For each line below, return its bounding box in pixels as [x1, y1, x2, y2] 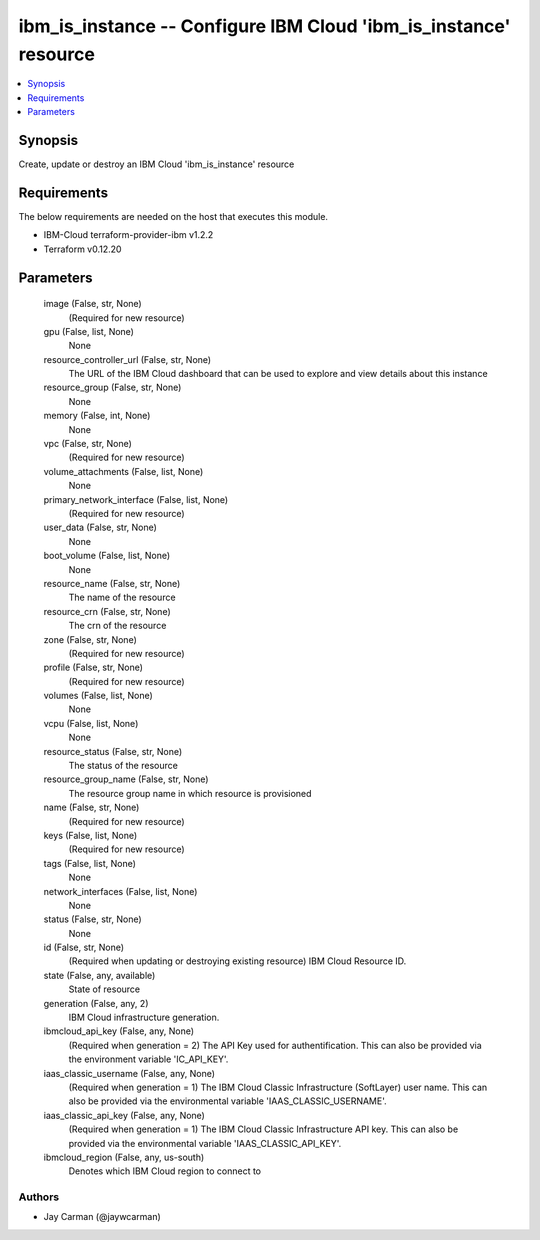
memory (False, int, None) [43, 410, 151, 422]
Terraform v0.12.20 [43, 243, 122, 255]
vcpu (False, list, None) [43, 717, 139, 729]
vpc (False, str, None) [43, 438, 132, 450]
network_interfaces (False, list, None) [43, 885, 198, 897]
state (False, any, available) [43, 969, 156, 981]
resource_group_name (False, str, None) [43, 773, 209, 785]
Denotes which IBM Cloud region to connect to [68, 1165, 262, 1177]
